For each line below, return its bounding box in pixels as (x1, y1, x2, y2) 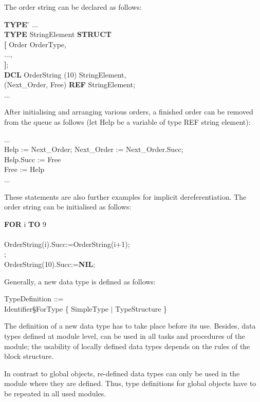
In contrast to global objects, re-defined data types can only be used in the (4, 368, 240, 378)
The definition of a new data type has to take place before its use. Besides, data (4, 320, 256, 331)
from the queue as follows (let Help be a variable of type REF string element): (4, 116, 251, 127)
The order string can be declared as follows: (4, 2, 142, 12)
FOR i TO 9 (4, 218, 47, 229)
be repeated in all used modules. (4, 388, 106, 398)
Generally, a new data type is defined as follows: (4, 276, 156, 286)
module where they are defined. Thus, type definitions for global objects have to (4, 378, 256, 389)
